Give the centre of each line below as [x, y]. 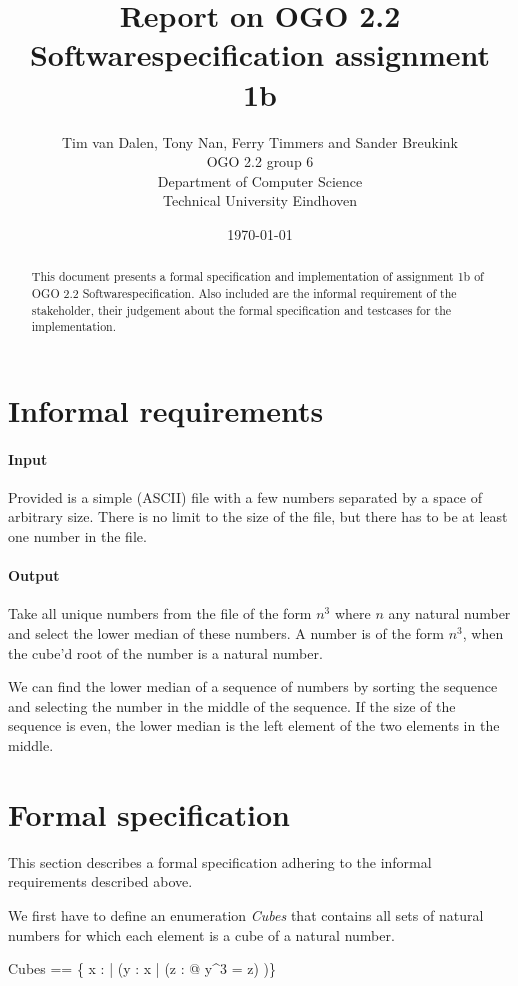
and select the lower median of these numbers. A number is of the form [226, 633]
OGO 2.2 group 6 [260, 161]
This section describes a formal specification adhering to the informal [220, 861]
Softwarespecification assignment [260, 54]
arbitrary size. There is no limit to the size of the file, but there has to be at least [258, 516]
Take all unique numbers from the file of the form [160, 613]
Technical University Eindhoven [260, 200]
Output [34, 575]
